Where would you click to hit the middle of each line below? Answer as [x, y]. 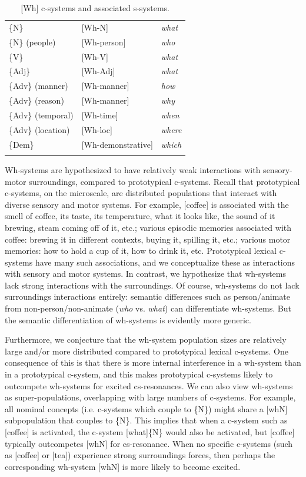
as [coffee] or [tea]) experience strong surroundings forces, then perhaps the [140, 455]
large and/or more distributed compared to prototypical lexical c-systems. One [147, 351]
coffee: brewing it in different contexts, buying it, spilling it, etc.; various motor [148, 239]
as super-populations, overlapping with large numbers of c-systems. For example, [150, 397]
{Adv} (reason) [36, 100]
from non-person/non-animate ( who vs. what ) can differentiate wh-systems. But [148, 308]
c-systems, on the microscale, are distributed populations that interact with [141, 193]
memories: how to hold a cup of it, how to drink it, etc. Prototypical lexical [141, 251]
